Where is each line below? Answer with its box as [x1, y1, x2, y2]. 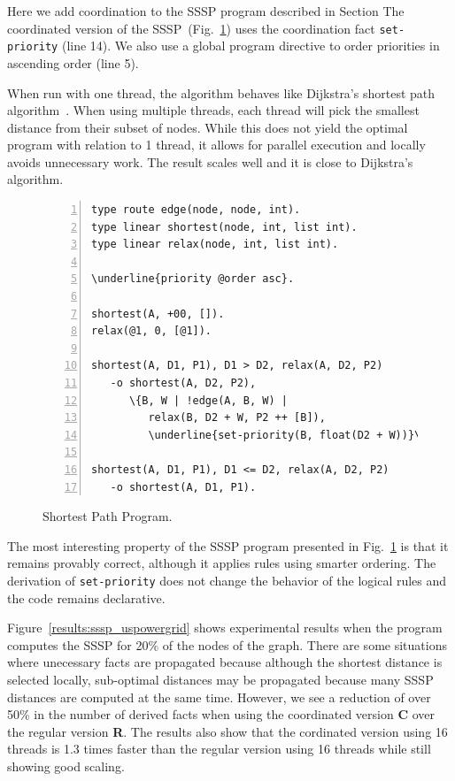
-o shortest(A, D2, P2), [110, 377, 257, 389]
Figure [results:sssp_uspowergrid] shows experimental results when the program [7, 618, 443, 637]
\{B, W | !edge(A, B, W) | [128, 394, 288, 407]
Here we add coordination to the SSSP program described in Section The [7, 2, 405, 19]
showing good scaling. [7, 756, 125, 775]
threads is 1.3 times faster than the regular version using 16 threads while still [7, 739, 431, 758]
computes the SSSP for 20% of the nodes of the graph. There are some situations [7, 635, 447, 654]
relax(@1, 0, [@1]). [91, 325, 212, 338]
